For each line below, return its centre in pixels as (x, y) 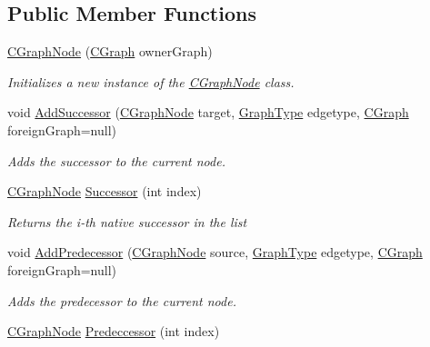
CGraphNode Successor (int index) (105, 191)
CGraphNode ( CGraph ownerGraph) (110, 51)
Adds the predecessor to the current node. (122, 300)
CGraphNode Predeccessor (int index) (114, 331)
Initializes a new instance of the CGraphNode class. (151, 81)
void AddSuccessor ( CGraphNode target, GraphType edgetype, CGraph (208, 112)
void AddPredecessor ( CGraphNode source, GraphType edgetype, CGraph (215, 252)
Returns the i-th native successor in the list (127, 221)
